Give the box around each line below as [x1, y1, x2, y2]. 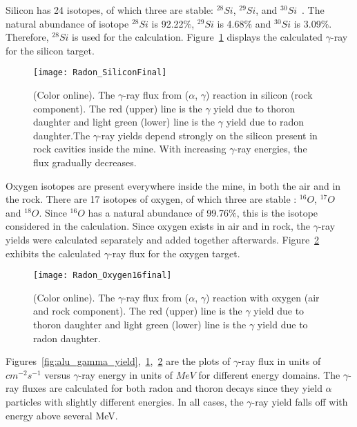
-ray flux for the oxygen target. [109, 246, 240, 260]
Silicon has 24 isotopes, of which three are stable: [6, 3, 213, 17]
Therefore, [6, 30, 49, 44]
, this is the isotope [236, 205, 318, 219]
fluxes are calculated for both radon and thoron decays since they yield [22, 381, 322, 395]
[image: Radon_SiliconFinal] [33, 68, 167, 78]
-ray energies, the [234, 141, 307, 156]
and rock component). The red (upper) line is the [33, 304, 242, 318]
